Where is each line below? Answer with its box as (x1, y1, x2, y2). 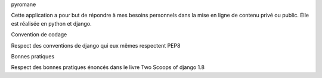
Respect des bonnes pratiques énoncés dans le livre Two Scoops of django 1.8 (11, 64, 205, 71)
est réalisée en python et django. (11, 20, 92, 27)
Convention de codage (11, 31, 67, 38)
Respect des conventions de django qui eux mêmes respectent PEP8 (11, 42, 181, 49)
